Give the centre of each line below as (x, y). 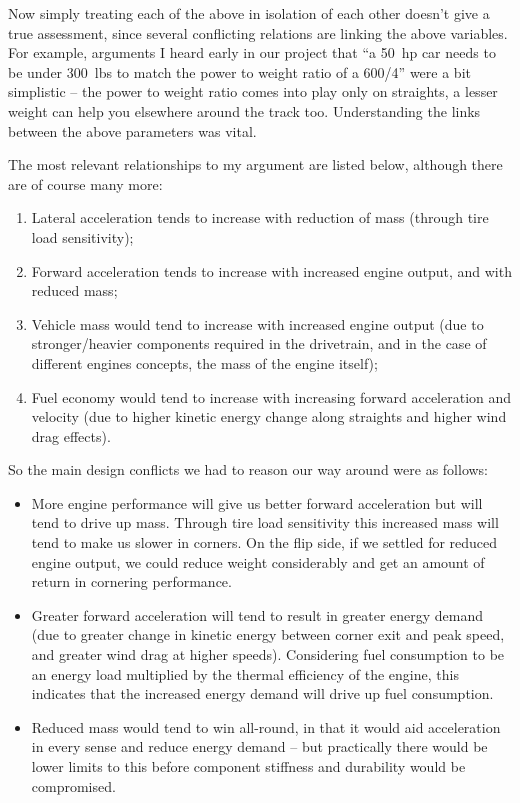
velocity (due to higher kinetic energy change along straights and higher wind (269, 416)
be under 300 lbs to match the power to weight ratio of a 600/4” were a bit (239, 71)
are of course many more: (85, 183)
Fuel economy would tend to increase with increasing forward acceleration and (271, 396)
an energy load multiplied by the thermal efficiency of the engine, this (245, 673)
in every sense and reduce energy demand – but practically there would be (259, 746)
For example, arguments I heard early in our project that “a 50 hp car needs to (252, 52)
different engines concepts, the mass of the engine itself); (204, 362)
